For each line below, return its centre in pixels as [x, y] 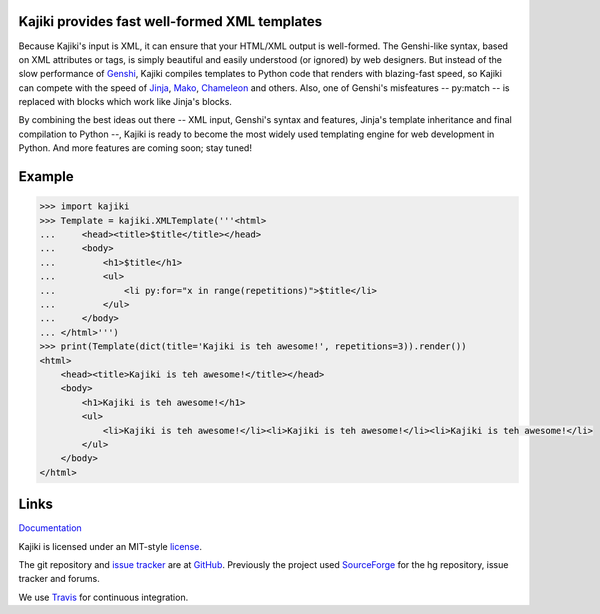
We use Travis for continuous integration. [103, 597]
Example [46, 176]
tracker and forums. [59, 579]
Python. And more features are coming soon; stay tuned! [135, 148]
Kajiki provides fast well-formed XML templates [170, 21]
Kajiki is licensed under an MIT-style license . [110, 546]
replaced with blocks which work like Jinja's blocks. [125, 102]
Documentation [50, 528]
